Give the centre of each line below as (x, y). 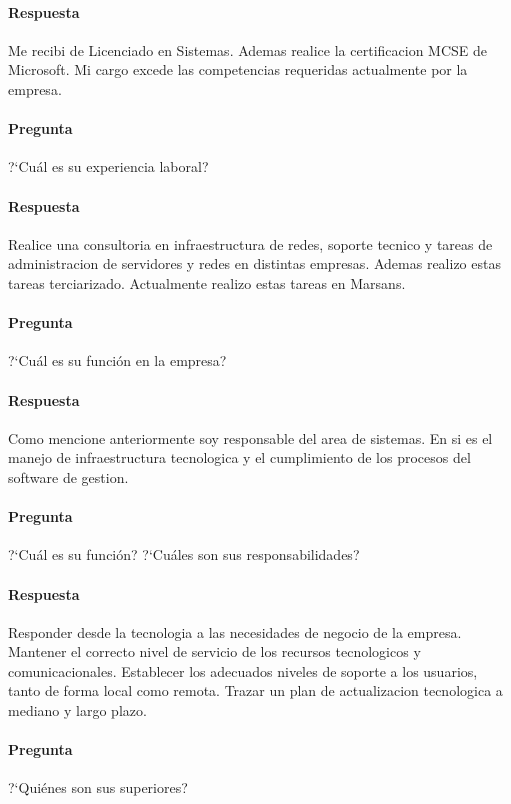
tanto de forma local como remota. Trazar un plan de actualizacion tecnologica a (255, 690)
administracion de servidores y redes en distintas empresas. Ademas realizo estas (254, 263)
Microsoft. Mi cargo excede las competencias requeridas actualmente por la (238, 69)
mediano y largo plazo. (77, 710)
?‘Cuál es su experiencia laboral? (108, 166)
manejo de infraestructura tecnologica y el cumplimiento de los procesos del (239, 457)
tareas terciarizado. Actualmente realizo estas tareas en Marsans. (207, 282)
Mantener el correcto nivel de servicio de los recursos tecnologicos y (214, 651)
